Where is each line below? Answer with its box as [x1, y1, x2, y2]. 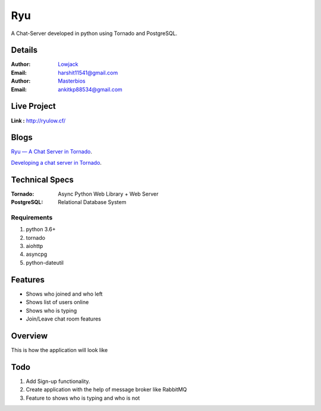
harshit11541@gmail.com [58, 69, 118, 76]
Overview [11, 331, 48, 341]
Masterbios [58, 77, 86, 84]
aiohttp [26, 243, 43, 250]
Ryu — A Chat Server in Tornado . [11, 148, 92, 155]
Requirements [11, 213, 53, 221]
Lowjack [58, 61, 78, 68]
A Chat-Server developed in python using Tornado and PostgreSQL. [11, 30, 178, 37]
